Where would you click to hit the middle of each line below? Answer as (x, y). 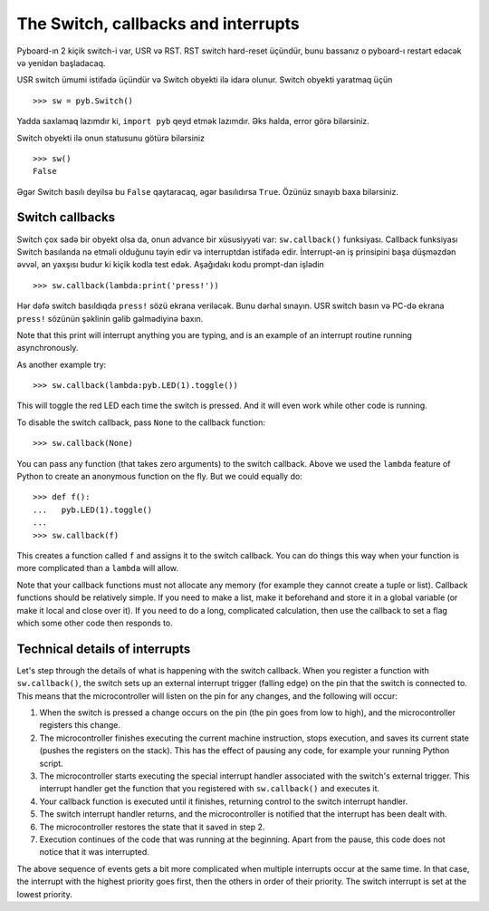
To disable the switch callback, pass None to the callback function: (141, 422)
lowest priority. (44, 894)
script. (51, 763)
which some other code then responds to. (95, 623)
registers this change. (80, 725)
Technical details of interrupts (104, 649)
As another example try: (62, 364)
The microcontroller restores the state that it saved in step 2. (152, 827)
